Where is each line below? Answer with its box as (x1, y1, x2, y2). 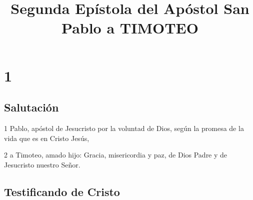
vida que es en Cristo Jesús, (4, 132, 89, 143)
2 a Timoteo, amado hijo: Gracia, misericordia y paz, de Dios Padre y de (4, 149, 227, 160)
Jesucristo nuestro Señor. (4, 159, 80, 169)
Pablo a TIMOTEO (61, 17, 198, 38)
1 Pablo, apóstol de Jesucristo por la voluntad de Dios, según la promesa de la (4, 122, 244, 133)
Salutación (4, 99, 59, 115)
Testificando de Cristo (4, 183, 120, 199)
